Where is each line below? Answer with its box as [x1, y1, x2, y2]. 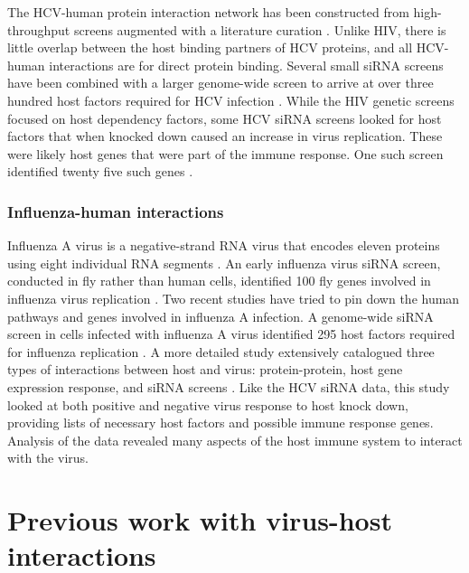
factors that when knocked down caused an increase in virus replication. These [7, 127, 443, 146]
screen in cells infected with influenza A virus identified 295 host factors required [7, 324, 455, 343]
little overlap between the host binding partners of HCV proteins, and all [7, 38, 413, 57]
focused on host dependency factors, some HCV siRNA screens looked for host [7, 108, 442, 127]
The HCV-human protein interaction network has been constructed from [7, 3, 409, 21]
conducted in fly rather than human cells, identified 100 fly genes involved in [7, 271, 431, 290]
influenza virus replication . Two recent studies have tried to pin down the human [7, 288, 460, 307]
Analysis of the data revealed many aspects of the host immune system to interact [7, 430, 463, 449]
